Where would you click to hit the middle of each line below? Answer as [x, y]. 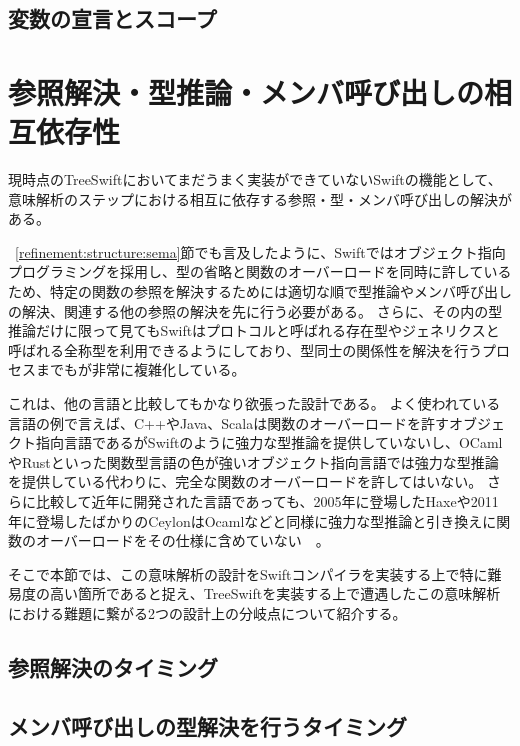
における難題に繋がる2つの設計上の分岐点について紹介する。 [207, 612]
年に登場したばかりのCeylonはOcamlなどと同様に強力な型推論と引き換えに [252, 520]
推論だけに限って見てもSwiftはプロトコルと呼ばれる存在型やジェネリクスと [254, 330]
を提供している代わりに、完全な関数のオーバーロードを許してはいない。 [245, 481]
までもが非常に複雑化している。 [140, 369]
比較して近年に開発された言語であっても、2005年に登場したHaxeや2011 [267, 501]
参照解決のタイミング [113, 666]
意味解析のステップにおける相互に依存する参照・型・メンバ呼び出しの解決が [260, 198]
